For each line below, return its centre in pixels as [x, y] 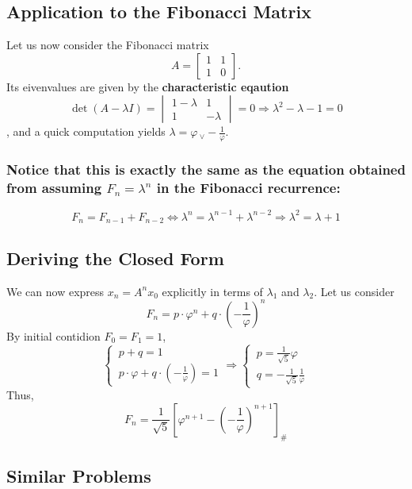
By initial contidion [53, 335]
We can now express [55, 291]
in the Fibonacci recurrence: [248, 188]
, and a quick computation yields [86, 131]
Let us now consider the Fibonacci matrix [108, 45]
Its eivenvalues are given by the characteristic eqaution [148, 86]
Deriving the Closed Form [115, 258]
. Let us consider [354, 291]
